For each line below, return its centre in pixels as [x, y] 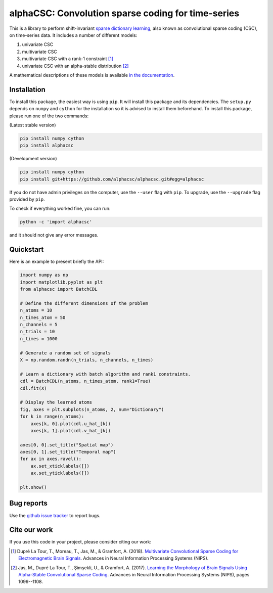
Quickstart [27, 249]
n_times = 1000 [39, 338]
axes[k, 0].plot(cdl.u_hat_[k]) [71, 424]
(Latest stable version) [33, 125]
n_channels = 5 [39, 325]
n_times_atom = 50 [43, 317]
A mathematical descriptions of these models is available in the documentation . [92, 75]
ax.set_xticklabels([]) [60, 466]
